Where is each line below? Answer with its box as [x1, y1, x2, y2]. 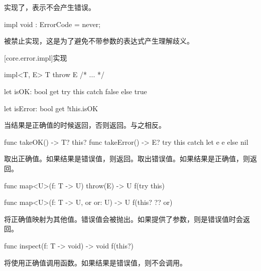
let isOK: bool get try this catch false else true [4, 86, 147, 96]
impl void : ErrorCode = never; [4, 19, 101, 29]
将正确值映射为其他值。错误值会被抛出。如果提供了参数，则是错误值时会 [4, 213, 243, 224]
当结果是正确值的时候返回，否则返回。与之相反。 [4, 120, 166, 130]
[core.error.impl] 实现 [4, 52, 67, 63]
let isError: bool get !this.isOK [4, 103, 98, 113]
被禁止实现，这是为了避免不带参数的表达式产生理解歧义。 [4, 36, 194, 46]
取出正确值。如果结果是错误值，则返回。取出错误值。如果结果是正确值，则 [4, 153, 250, 164]
